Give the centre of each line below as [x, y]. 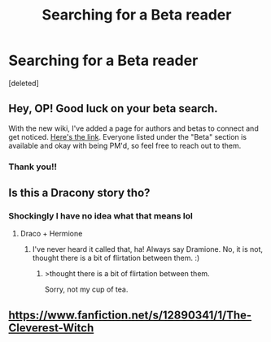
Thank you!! [33, 167]
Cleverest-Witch [51, 328]
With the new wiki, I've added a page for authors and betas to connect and [133, 128]
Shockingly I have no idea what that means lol [101, 215]
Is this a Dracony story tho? [79, 193]
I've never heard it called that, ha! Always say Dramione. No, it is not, [147, 249]
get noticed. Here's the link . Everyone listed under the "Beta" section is [127, 136]
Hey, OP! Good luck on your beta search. [113, 108]
